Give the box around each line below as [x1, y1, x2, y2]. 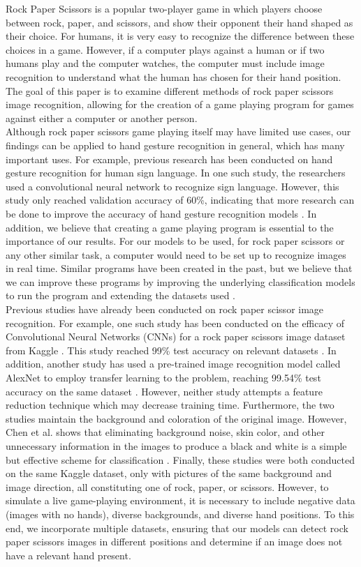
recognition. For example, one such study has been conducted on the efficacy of [6, 315, 345, 330]
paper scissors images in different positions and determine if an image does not [6, 534, 343, 549]
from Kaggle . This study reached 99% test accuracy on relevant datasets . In [6, 342, 337, 357]
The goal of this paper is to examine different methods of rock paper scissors [6, 83, 334, 98]
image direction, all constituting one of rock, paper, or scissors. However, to [6, 479, 329, 494]
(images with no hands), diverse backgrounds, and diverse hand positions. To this [6, 506, 355, 521]
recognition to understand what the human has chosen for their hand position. [6, 69, 341, 84]
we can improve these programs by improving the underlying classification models [6, 274, 355, 289]
